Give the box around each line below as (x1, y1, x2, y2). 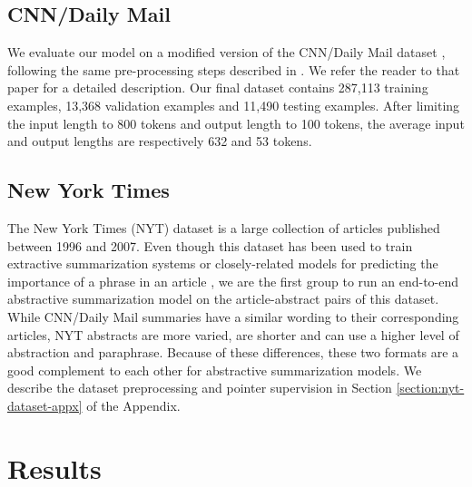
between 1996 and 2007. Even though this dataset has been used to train (7, 236, 413, 255)
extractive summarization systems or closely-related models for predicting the (7, 254, 438, 273)
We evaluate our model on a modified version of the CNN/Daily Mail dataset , (7, 43, 446, 62)
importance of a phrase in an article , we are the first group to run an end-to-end (7, 271, 459, 290)
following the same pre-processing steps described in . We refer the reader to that (7, 60, 460, 79)
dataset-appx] (7, 395, 83, 414)
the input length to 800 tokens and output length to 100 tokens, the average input (7, 113, 465, 132)
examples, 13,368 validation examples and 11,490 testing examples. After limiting (7, 95, 460, 114)
